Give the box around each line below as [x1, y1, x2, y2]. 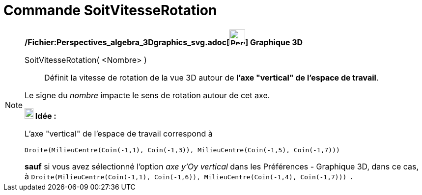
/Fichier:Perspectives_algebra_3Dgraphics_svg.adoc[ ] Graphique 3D [25, 37, 303, 47]
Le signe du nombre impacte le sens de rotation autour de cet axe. [25, 90, 270, 100]
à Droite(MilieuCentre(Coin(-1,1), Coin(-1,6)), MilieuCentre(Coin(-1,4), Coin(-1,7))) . [25, 171, 353, 181]
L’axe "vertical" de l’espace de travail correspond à [25, 128, 213, 139]
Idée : [35, 111, 56, 121]
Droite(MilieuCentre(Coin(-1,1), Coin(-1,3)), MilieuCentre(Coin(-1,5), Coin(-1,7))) [25, 146, 340, 154]
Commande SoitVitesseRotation [3, 2, 217, 19]
